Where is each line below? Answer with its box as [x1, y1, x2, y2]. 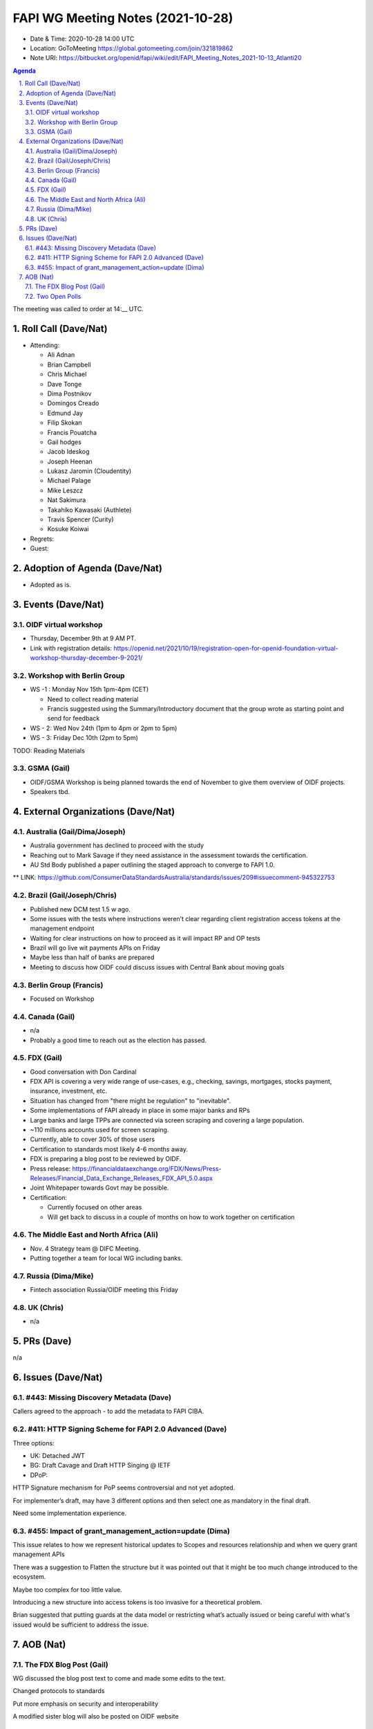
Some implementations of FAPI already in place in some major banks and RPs [30, 1107, 250, 1115]
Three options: [12, 1439, 55, 1447]
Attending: [30, 341, 60, 349]
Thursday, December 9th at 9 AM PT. [30, 634, 136, 642]
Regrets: [30, 535, 55, 543]
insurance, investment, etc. [30, 1087, 107, 1095]
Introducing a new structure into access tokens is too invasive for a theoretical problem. [12, 1598, 262, 1606]
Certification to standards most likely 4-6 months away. [30, 1145, 188, 1153]
